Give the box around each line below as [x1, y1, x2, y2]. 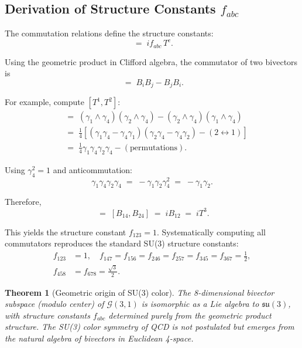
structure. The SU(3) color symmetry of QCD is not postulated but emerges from [5, 320, 294, 333]
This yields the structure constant [5, 225, 126, 238]
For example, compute [5, 96, 84, 108]
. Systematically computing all [156, 225, 266, 238]
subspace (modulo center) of [5, 298, 104, 310]
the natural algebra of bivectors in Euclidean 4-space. [5, 332, 194, 344]
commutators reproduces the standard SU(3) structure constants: [5, 237, 239, 249]
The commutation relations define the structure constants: [5, 27, 214, 39]
